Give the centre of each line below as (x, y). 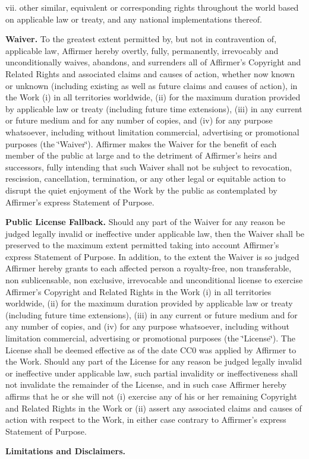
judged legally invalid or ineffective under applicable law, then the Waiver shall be (155, 233)
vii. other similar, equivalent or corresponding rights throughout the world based (152, 7)
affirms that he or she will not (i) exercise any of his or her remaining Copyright (151, 396)
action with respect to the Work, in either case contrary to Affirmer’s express (146, 420)
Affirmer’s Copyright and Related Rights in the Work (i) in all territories (138, 291)
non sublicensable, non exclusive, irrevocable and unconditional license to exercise (154, 280)
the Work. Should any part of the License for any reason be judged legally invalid (154, 361)
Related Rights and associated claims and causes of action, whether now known (150, 73)
